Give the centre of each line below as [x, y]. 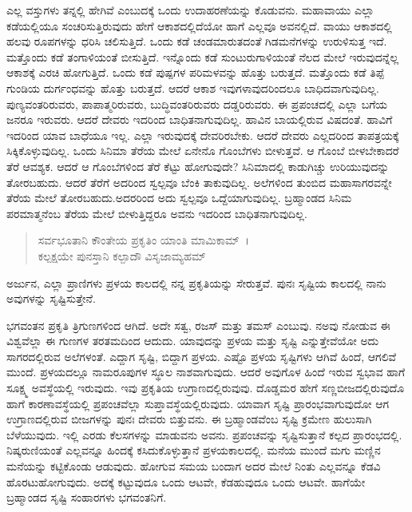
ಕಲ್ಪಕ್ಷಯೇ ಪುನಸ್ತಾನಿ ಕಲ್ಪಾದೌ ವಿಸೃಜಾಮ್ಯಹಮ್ [122, 255]
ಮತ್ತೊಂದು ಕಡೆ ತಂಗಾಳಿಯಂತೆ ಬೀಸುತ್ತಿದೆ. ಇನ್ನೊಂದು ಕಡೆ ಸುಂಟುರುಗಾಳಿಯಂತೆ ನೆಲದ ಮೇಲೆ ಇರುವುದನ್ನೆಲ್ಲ [203, 56]
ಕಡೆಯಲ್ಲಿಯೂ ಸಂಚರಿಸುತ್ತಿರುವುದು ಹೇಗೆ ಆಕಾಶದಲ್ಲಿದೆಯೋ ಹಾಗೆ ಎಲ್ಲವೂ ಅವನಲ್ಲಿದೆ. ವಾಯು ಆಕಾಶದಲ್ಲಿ [199, 25]
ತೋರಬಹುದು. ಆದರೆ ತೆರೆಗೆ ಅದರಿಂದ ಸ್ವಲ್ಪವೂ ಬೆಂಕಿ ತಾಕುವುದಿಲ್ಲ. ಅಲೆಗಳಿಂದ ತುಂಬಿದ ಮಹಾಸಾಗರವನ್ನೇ [199, 182]
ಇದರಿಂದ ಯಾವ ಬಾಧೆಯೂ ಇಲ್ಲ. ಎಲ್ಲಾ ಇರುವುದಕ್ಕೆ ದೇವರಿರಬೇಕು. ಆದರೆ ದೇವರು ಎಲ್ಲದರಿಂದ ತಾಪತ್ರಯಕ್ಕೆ [203, 135]
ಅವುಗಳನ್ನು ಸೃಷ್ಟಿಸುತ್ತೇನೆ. [51, 298]
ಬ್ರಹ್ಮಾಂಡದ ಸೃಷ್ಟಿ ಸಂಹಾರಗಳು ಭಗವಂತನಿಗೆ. [87, 497]
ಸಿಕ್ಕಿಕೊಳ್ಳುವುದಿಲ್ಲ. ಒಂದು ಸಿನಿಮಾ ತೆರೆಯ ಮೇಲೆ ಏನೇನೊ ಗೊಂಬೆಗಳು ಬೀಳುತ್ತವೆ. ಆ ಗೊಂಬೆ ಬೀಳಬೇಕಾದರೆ [203, 151]
